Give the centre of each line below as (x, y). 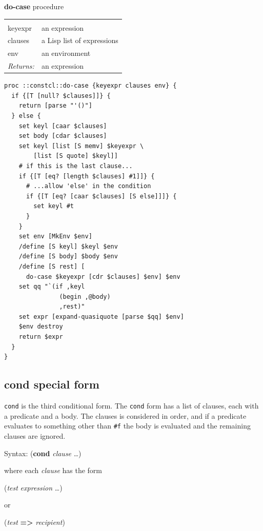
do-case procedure (34, 6)
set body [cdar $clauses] (63, 136)
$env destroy (41, 327)
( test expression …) (33, 487)
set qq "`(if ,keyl (52, 287)
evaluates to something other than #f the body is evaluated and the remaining (127, 426)
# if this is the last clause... (76, 166)
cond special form (52, 384)
